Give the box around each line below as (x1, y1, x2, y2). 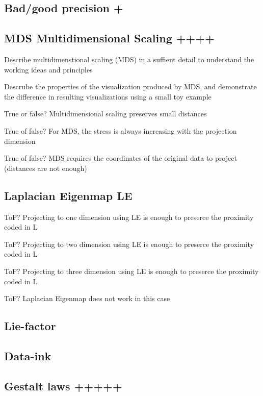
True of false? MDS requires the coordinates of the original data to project (4, 153, 237, 163)
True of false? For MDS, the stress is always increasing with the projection (4, 125, 237, 136)
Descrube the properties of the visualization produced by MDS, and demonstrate (4, 81, 257, 92)
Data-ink (4, 348, 51, 363)
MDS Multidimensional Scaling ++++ (4, 30, 215, 46)
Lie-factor (4, 318, 56, 334)
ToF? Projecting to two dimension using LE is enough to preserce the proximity (4, 238, 254, 249)
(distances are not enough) (4, 162, 87, 173)
